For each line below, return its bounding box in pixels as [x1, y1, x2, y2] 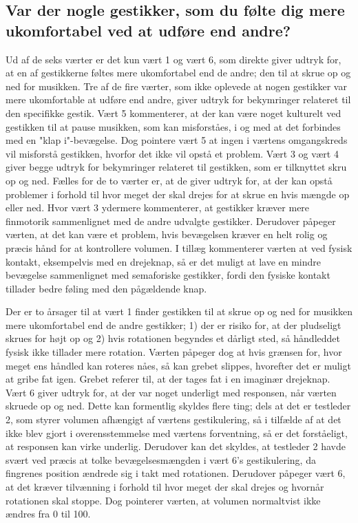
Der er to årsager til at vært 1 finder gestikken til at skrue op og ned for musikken [6, 304, 353, 319]
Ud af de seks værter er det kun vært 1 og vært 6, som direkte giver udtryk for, [6, 52, 341, 66]
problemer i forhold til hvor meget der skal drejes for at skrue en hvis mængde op [6, 186, 350, 201]
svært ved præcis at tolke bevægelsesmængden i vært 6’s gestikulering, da [6, 452, 316, 467]
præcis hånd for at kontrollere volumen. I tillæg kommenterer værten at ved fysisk [6, 240, 352, 255]
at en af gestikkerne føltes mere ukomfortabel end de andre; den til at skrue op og [6, 65, 351, 80]
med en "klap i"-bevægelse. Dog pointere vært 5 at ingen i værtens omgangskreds [6, 133, 348, 147]
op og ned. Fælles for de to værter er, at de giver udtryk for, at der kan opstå [6, 173, 333, 187]
